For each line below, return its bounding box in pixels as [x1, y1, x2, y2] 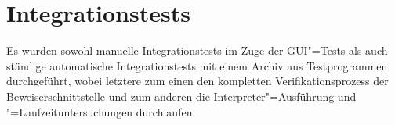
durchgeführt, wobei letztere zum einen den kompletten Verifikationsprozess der [6, 73, 389, 89]
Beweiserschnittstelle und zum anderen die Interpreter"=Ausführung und [6, 87, 357, 104]
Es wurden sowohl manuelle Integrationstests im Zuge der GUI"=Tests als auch [6, 42, 388, 59]
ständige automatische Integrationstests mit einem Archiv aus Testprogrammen [6, 57, 388, 73]
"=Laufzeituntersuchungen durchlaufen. [6, 103, 196, 120]
